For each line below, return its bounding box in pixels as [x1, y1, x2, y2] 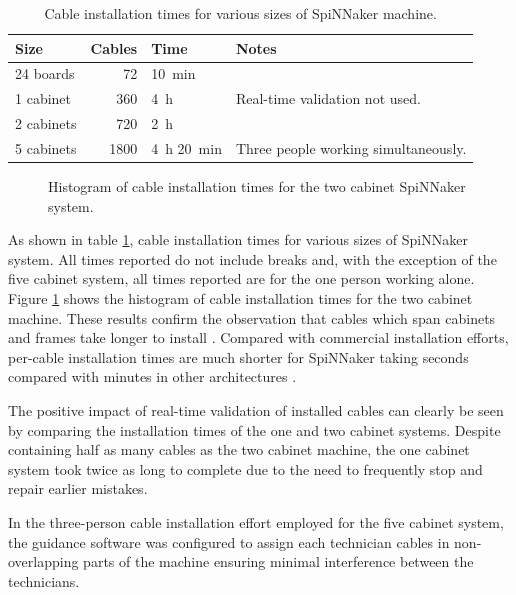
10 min [151, 63, 196, 84]
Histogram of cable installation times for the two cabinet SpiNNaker [48, 176, 466, 197]
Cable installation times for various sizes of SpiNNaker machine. [44, 3, 437, 23]
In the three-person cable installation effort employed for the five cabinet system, [8, 511, 504, 532]
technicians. [8, 570, 80, 591]
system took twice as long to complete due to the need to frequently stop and [8, 458, 483, 479]
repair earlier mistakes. [8, 478, 148, 499]
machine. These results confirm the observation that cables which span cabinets [8, 307, 496, 328]
